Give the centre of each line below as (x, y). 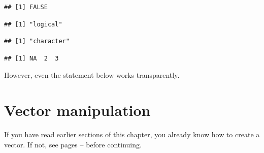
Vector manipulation (77, 110)
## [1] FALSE (26, 7)
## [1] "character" (37, 41)
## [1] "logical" (33, 24)
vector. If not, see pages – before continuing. (73, 144)
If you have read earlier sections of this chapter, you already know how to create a (132, 134)
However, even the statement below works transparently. (92, 75)
